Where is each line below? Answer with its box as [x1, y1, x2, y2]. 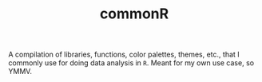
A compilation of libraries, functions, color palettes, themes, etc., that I [8, 49, 240, 60]
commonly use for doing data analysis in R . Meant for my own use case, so [8, 58, 254, 68]
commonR [99, 5, 169, 23]
